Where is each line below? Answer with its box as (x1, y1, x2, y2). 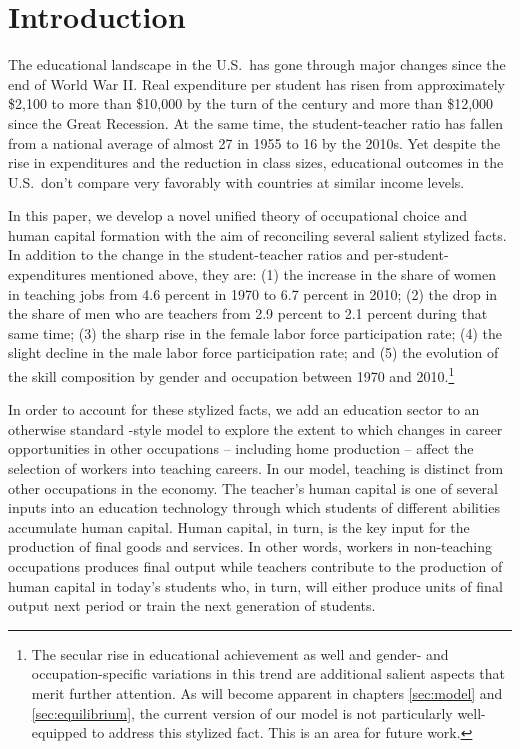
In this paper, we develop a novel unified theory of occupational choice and (8, 205, 468, 226)
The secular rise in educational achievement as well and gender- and (31, 643, 449, 664)
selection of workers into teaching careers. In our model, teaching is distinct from (8, 458, 504, 479)
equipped (31, 722, 88, 743)
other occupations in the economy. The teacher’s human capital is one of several (8, 477, 498, 498)
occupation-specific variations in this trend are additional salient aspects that (31, 663, 505, 684)
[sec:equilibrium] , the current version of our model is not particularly (31, 702, 453, 723)
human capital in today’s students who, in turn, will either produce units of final (8, 575, 503, 596)
